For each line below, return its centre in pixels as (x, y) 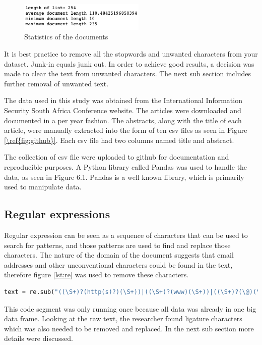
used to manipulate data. (43, 187)
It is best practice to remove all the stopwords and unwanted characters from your (131, 54)
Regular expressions (57, 214)
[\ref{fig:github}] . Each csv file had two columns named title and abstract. (119, 140)
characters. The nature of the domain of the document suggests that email (119, 255)
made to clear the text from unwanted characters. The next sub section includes (128, 73)
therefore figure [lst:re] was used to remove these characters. (96, 275)
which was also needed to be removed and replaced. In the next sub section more (129, 328)
